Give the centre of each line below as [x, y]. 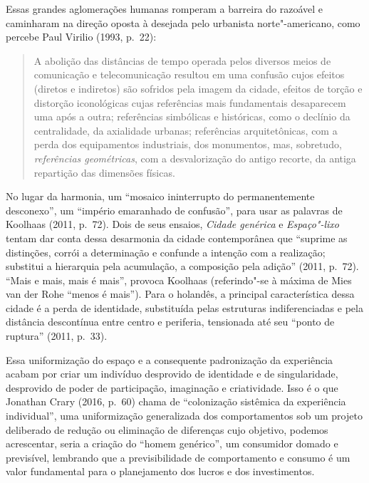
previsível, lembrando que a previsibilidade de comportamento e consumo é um [178, 457]
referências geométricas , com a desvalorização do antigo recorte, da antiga [195, 158]
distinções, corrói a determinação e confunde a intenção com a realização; [166, 252]
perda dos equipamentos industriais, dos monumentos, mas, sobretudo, [188, 144]
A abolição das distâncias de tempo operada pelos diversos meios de [182, 60]
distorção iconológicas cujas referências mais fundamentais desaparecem [190, 102]
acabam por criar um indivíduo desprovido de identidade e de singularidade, [172, 374]
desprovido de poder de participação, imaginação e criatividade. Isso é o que [172, 387]
